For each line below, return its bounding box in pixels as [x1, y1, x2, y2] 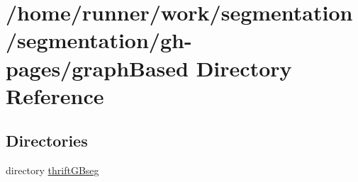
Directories [6, 130, 88, 152]
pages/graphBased [6, 53, 189, 82]
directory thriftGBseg [6, 163, 99, 178]
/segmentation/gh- [6, 25, 192, 55]
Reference [6, 81, 104, 110]
